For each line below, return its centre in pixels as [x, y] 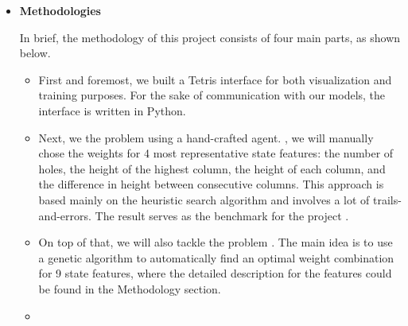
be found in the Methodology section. [130, 288]
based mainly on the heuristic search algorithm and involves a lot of [204, 199]
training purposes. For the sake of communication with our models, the [212, 95]
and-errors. [65, 215]
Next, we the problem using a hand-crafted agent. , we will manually [206, 137]
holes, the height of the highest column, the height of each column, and [212, 168]
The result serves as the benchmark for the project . [222, 215]
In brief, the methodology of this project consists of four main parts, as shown [210, 37]
